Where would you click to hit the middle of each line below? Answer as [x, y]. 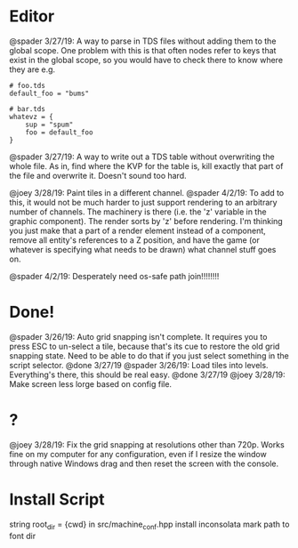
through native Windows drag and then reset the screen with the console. [144, 463]
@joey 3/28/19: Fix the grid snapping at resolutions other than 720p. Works [147, 444]
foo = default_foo [59, 132]
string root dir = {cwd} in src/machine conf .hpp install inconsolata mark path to [149, 525]
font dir [23, 536]
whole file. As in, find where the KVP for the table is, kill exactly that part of [146, 165]
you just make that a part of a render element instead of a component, [138, 230]
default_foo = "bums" [49, 93]
